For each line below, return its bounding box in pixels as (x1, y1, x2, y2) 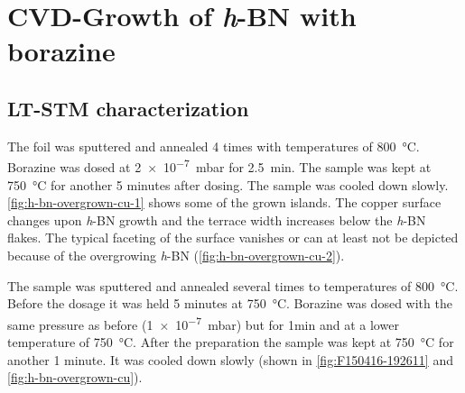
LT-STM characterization (7, 94, 249, 122)
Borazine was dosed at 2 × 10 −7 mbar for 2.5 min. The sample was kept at (7, 155, 432, 177)
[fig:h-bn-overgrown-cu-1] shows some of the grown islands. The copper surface (7, 193, 442, 212)
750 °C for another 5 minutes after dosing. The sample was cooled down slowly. (7, 175, 449, 194)
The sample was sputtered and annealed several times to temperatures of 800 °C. (7, 276, 459, 295)
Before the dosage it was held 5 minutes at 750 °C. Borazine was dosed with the (7, 294, 452, 313)
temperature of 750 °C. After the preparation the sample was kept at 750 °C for (7, 333, 454, 352)
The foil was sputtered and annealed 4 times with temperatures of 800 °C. (7, 136, 420, 155)
